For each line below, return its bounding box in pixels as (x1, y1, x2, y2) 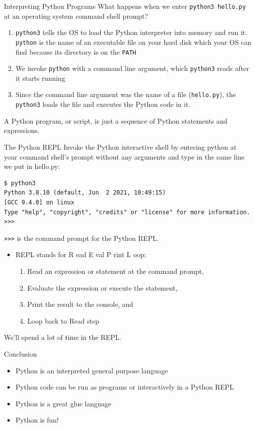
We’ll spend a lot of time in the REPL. (4, 332, 121, 342)
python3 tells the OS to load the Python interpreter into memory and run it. (15, 27, 248, 37)
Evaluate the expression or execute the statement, (27, 282, 177, 293)
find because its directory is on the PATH (15, 46, 136, 57)
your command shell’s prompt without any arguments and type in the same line (4, 151, 245, 162)
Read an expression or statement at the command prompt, (27, 265, 204, 276)
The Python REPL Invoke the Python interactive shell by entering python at (4, 141, 237, 152)
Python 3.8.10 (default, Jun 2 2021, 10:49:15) (4, 189, 166, 197)
